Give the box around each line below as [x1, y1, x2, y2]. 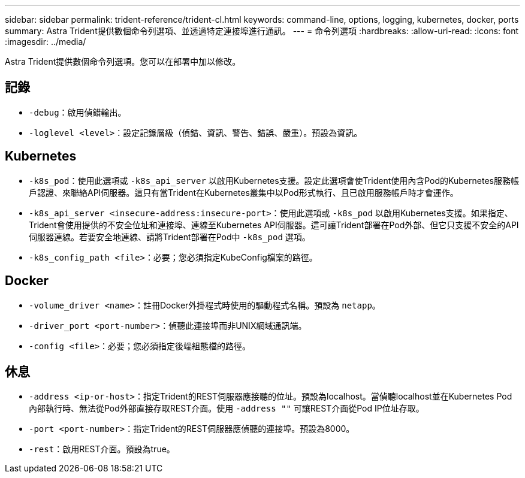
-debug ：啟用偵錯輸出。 [29, 107, 126, 117]
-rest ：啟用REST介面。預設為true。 [29, 444, 175, 455]
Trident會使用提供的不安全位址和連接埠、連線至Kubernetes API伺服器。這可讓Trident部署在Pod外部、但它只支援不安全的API [29, 219, 519, 230]
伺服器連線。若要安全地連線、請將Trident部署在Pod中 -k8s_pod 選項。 [29, 231, 310, 242]
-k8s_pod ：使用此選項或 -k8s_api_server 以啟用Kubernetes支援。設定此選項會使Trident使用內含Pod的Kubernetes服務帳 [29, 175, 519, 186]
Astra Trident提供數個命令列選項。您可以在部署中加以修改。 [5, 56, 241, 66]
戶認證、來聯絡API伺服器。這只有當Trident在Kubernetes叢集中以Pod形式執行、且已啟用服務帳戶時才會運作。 [29, 187, 458, 198]
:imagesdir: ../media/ [5, 37, 86, 47]
